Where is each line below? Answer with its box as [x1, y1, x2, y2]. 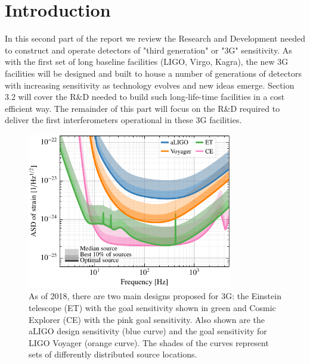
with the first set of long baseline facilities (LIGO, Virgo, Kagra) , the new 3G [5, 55, 289, 68]
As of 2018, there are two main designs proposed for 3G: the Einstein [29, 290, 281, 302]
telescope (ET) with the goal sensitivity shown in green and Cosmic [29, 301, 276, 313]
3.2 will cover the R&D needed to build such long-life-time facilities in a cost [5, 90, 285, 103]
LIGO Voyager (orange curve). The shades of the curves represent [29, 336, 269, 349]
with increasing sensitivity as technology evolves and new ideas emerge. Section [5, 79, 294, 91]
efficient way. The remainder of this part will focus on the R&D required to [5, 102, 280, 114]
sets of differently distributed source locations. [29, 348, 197, 360]
